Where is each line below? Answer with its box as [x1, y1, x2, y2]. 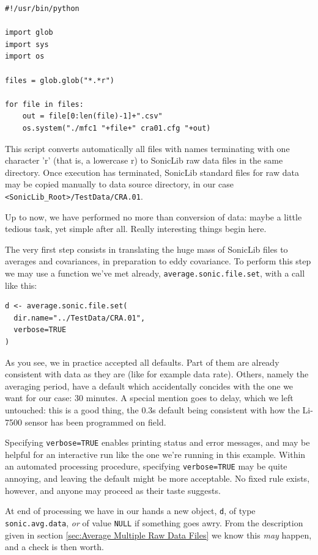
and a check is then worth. [5, 540, 104, 553]
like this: [5, 278, 37, 291]
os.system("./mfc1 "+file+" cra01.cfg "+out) [22, 123, 211, 132]
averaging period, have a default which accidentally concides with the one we [5, 379, 294, 392]
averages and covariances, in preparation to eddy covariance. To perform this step [5, 255, 311, 267]
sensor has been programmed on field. [24, 415, 166, 428]
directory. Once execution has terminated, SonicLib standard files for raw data [5, 165, 299, 178]
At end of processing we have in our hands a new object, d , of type [5, 504, 256, 517]
